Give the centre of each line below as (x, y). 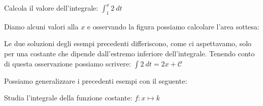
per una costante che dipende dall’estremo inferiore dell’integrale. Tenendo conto (129, 53)
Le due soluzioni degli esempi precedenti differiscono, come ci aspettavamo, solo (128, 43)
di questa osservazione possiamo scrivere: (68, 63)
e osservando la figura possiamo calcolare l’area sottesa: (173, 26)
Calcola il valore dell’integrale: (51, 8)
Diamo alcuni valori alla (41, 26)
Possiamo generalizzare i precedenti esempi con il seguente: (96, 80)
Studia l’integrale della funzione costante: (68, 98)
